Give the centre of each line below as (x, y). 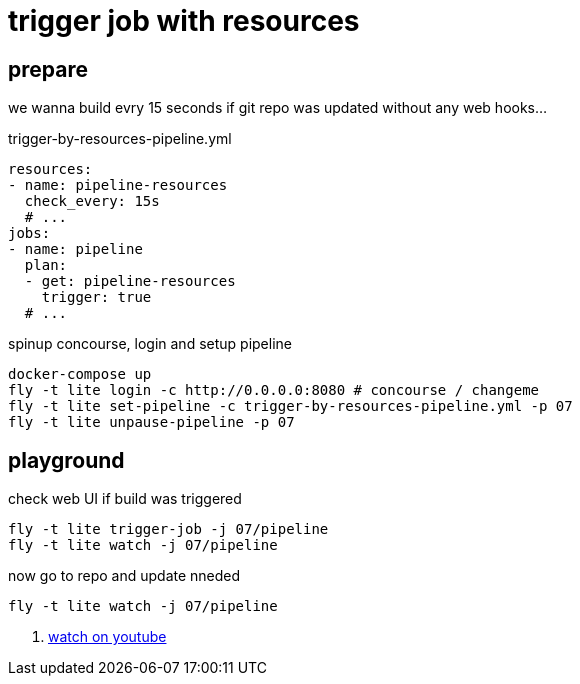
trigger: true (96, 297)
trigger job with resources (184, 21)
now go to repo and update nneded (124, 576)
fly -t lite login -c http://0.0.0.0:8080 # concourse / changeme (274, 390)
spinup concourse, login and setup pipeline (150, 344)
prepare (48, 69)
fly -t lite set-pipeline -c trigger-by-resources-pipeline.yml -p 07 (290, 406)
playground (66, 460)
